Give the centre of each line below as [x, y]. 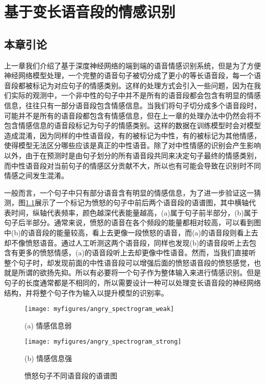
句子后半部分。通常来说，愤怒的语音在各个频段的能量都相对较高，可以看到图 [132, 222]
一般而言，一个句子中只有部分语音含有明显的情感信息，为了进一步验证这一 [129, 192]
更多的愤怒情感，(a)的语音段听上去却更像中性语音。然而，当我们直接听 [137, 253]
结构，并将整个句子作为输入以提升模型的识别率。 [86, 292]
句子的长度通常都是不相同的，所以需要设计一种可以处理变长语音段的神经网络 [132, 283]
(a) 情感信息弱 [48, 325]
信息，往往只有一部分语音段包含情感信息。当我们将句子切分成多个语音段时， [132, 105]
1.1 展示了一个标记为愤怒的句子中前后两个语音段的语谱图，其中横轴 [137, 202]
